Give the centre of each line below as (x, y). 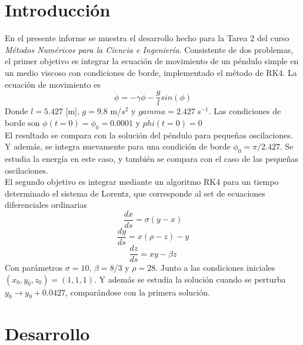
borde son (22, 122)
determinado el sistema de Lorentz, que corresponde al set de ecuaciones (135, 193)
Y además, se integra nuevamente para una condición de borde (118, 146)
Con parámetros (34, 268)
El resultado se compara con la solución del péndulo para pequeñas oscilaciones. (149, 135)
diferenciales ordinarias (46, 205)
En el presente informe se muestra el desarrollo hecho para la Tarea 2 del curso (147, 38)
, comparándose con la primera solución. (137, 292)
